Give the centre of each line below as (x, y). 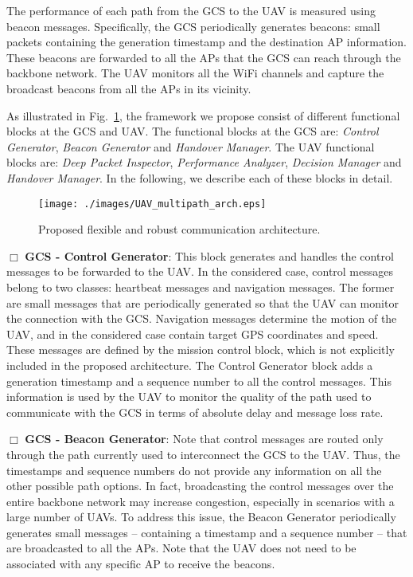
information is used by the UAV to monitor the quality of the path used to (189, 396)
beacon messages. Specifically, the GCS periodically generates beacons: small (193, 26)
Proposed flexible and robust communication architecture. (179, 229)
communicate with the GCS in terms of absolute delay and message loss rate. (195, 412)
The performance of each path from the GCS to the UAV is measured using (191, 10)
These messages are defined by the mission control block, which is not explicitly (201, 349)
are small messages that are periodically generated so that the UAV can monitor (203, 302)
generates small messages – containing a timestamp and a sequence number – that (207, 532)
